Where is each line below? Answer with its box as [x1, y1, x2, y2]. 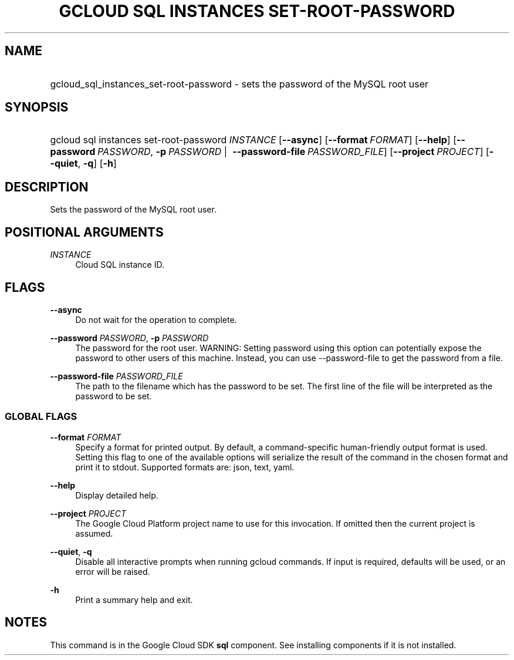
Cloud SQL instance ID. [75, 260, 164, 270]
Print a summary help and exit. [75, 594, 193, 605]
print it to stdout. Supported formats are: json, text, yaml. [75, 462, 295, 472]
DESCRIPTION [5, 179, 89, 194]
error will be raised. [75, 566, 150, 577]
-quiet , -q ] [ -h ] [50, 157, 117, 170]
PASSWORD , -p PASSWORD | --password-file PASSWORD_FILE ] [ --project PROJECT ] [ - [97, 146, 494, 158]
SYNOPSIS [5, 100, 69, 115]
